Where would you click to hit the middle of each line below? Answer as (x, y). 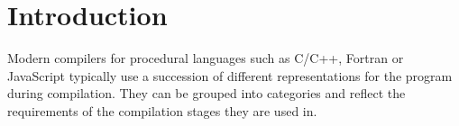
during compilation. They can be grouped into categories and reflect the (207, 93)
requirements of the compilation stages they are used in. (162, 110)
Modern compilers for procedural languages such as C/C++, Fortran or (206, 58)
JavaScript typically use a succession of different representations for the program (230, 75)
